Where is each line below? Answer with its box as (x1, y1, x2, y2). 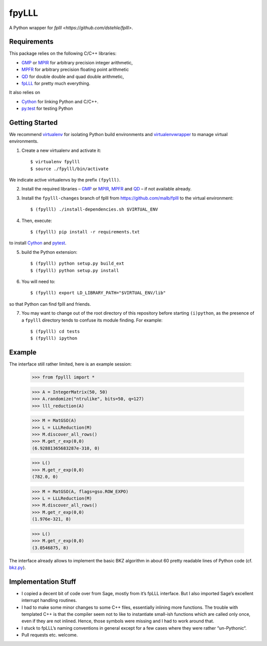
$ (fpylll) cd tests (30, 328, 80, 334)
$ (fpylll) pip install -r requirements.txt (30, 229, 140, 234)
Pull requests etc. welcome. (21, 632, 78, 638)
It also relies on (9, 90, 41, 95)
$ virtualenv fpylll (30, 159, 80, 165)
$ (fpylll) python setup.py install (30, 268, 119, 273)
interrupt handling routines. (21, 598, 77, 603)
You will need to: (21, 278, 55, 284)
